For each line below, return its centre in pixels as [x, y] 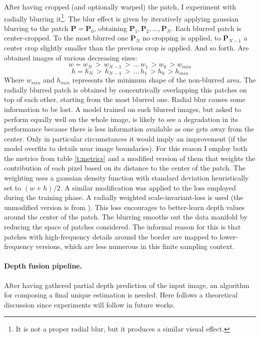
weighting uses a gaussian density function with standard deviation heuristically [126, 178]
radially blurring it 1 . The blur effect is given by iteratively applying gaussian [121, 17]
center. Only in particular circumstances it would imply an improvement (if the [126, 138]
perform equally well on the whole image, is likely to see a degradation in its [121, 119]
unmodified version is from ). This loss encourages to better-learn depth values [124, 207]
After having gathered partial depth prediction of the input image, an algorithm [127, 285]
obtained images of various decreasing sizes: [71, 57]
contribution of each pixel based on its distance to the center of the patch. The [125, 168]
